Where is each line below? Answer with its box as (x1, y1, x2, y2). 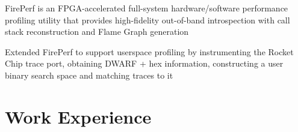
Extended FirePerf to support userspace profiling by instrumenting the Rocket (5, 45, 294, 58)
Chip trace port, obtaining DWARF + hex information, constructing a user (5, 57, 284, 70)
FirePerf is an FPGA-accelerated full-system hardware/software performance (5, 2, 288, 14)
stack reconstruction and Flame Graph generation (5, 25, 189, 38)
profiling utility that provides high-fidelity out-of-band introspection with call (5, 13, 290, 26)
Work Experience (5, 104, 152, 128)
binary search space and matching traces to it (5, 68, 173, 81)
